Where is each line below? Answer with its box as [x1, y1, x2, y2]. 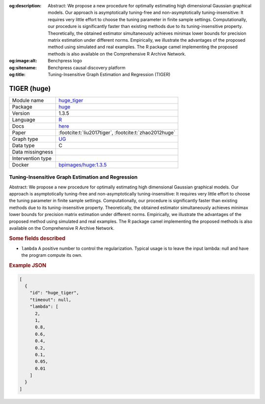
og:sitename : [9, 64, 37, 71]
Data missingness [12, 148, 53, 155]
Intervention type [12, 155, 52, 162]
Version [12, 109, 30, 116]
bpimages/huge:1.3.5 [58, 161, 107, 168]
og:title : [9, 71, 26, 77]
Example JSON [9, 262, 47, 269]
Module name [12, 97, 44, 104]
